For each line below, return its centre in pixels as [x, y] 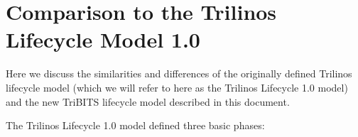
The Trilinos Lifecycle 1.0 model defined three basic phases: [135, 125]
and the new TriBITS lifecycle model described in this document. [148, 101]
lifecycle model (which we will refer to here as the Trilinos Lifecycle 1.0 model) [177, 87]
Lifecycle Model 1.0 [103, 39]
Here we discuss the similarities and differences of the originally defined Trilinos [179, 73]
